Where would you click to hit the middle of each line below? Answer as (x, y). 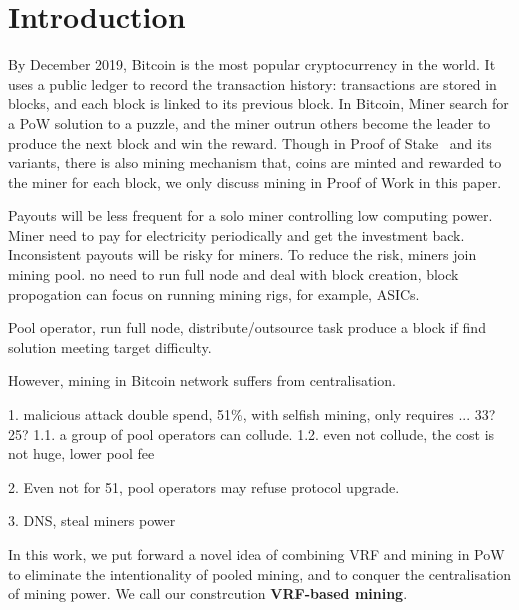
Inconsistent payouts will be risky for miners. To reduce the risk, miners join (242, 254)
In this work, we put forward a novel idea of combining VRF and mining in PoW (256, 554)
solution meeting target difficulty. (110, 346)
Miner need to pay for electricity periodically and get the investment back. (236, 234)
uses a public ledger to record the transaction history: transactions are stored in (252, 83)
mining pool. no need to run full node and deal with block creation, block (233, 274)
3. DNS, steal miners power (92, 520)
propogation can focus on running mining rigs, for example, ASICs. (214, 293)
